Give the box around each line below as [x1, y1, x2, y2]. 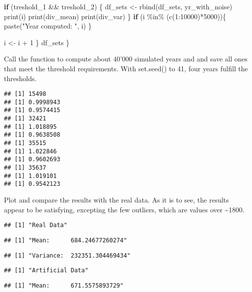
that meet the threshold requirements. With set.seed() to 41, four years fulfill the [4, 63, 248, 73]
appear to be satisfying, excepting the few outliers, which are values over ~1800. [4, 204, 245, 214]
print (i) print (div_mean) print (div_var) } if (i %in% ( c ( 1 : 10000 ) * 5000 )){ [4, 11, 226, 21]
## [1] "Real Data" [4, 222, 67, 229]
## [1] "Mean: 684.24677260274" [4, 236, 127, 244]
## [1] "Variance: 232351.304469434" [4, 252, 131, 259]
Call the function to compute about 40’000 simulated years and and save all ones [4, 54, 248, 64]
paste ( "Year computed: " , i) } [4, 21, 92, 31]
